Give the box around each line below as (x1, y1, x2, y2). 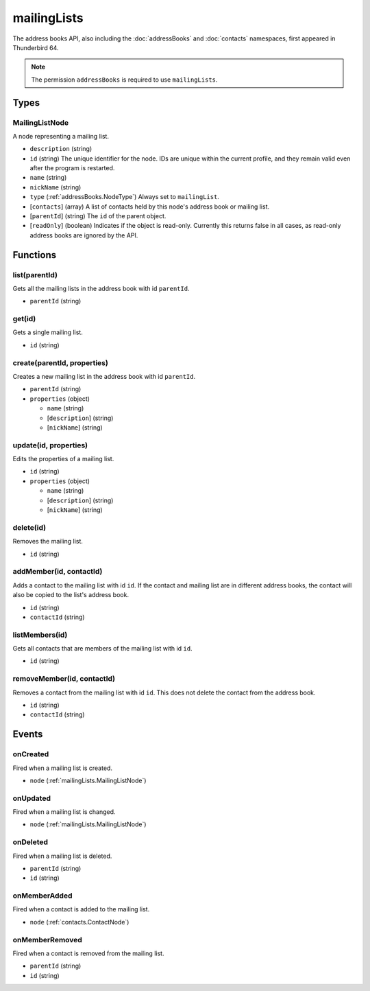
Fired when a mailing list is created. (12, 764, 113, 772)
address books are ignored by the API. (29, 231, 138, 240)
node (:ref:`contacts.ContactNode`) (29, 918, 129, 926)
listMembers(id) (12, 630, 68, 640)
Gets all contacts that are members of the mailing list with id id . (12, 644, 193, 653)
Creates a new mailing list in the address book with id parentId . (12, 373, 196, 380)
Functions (12, 249, 57, 261)
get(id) (12, 314, 36, 324)
